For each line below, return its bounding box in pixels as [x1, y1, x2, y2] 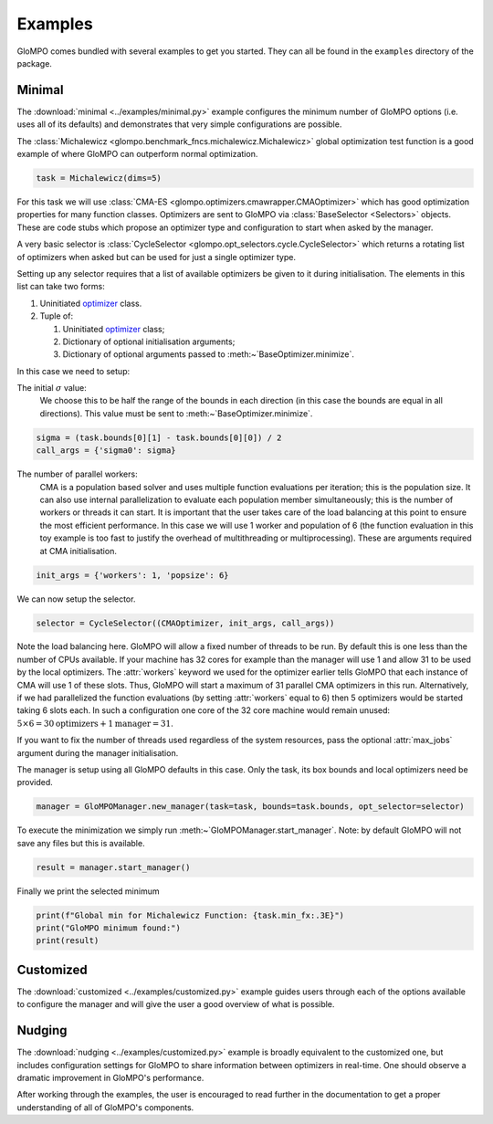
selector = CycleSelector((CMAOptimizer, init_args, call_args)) [36, 617, 335, 628]
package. [16, 58, 52, 68]
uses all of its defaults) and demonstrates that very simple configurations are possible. [16, 119, 342, 130]
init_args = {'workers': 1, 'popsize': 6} [36, 570, 229, 580]
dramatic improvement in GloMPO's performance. [16, 1073, 205, 1084]
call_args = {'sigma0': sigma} [36, 446, 177, 456]
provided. [16, 777, 54, 788]
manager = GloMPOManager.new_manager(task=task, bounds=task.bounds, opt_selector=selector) [36, 802, 465, 812]
